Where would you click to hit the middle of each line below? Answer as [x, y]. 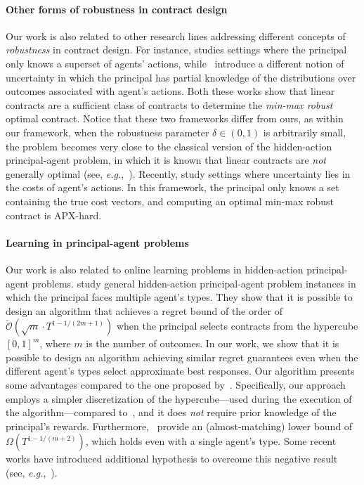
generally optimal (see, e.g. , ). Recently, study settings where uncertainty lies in [178, 173]
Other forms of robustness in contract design [117, 9]
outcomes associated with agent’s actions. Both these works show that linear [170, 91]
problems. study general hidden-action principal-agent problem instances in [194, 283]
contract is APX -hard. [54, 215]
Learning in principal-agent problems [97, 242]
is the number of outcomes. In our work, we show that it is [213, 343]
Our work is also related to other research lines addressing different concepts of [176, 35]
